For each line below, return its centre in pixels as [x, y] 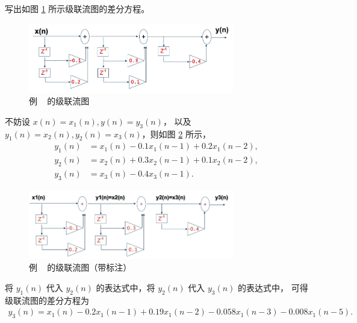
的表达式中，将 [126, 288]
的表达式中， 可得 [273, 288]
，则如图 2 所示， [176, 133]
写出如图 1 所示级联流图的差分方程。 [77, 8]
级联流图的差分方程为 [47, 300]
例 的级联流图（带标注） [80, 267]
